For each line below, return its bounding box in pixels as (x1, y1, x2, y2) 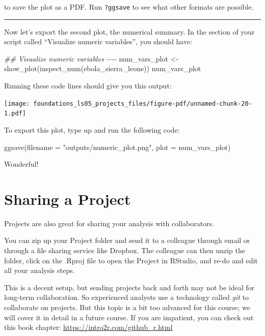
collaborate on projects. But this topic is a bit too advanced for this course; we (4, 302, 250, 312)
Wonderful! (4, 159, 39, 169)
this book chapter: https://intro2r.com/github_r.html (4, 322, 173, 332)
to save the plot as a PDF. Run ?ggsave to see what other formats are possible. (4, 2, 254, 12)
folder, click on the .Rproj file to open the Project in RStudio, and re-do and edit (4, 255, 258, 265)
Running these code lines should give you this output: (4, 80, 172, 91)
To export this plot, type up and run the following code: (4, 124, 180, 135)
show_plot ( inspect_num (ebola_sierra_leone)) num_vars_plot (4, 63, 201, 74)
